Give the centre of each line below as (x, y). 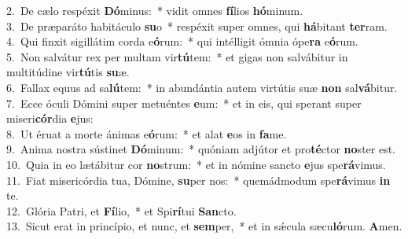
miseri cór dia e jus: (50, 118)
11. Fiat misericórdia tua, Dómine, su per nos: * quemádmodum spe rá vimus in (198, 180)
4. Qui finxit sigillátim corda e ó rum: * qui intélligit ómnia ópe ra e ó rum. (182, 41)
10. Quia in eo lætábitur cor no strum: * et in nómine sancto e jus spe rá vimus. (196, 164)
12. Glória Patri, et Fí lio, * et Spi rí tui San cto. (121, 210)
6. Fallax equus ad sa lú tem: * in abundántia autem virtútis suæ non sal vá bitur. (202, 87)
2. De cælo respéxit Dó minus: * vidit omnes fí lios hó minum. (155, 10)
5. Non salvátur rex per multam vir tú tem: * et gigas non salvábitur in (177, 56)
